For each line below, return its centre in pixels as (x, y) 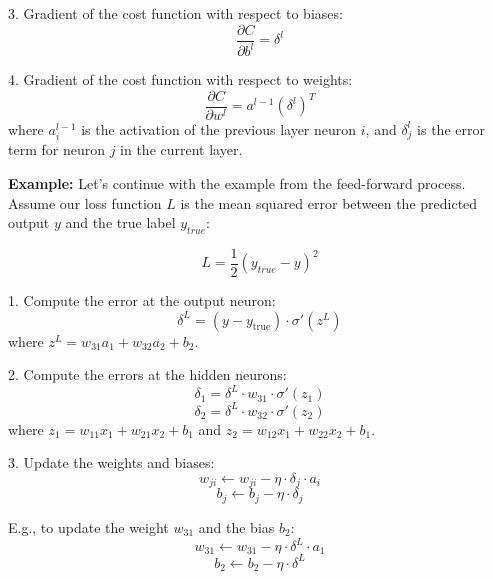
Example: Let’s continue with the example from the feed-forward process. (237, 182)
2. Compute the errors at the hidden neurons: (147, 374)
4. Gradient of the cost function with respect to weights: (180, 79)
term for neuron (56, 149)
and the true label (120, 222)
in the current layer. (181, 149)
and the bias (236, 526)
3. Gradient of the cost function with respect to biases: (175, 13)
